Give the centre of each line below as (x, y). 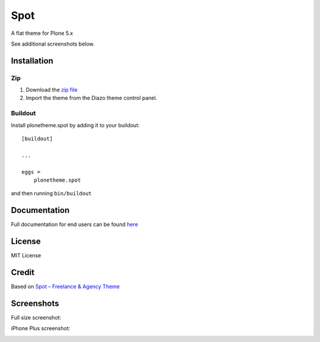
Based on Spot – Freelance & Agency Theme (65, 286)
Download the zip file (52, 90)
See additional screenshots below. (53, 44)
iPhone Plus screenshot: (41, 328)
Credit (23, 272)
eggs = (31, 172)
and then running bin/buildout (51, 193)
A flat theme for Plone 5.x (42, 33)
